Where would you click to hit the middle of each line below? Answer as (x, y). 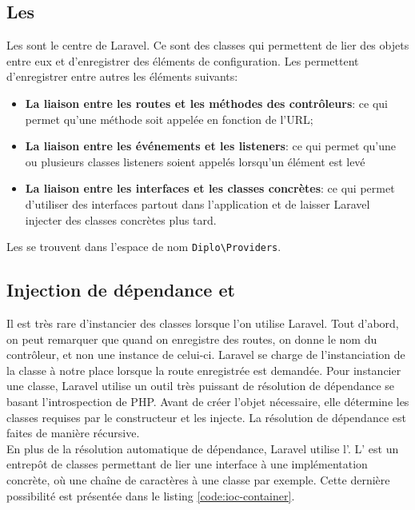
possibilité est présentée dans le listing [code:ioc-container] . (151, 495)
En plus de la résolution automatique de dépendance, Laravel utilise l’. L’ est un (203, 448)
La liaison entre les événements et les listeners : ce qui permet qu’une (210, 146)
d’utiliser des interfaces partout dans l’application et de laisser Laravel (198, 203)
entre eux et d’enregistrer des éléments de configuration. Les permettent (183, 60)
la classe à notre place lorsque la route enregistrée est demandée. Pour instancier (204, 370)
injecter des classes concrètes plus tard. (121, 219)
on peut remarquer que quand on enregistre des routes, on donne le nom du (192, 339)
